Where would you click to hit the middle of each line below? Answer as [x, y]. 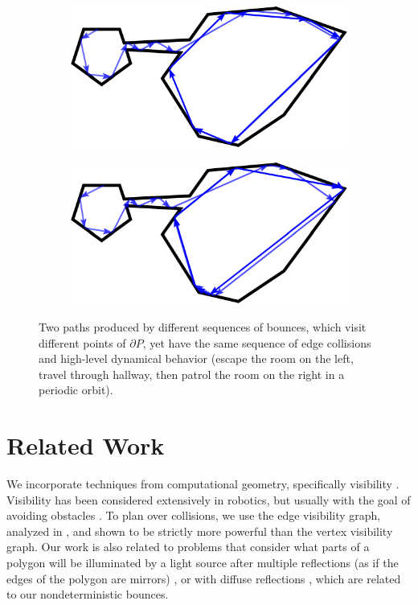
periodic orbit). [76, 390]
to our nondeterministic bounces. [88, 594]
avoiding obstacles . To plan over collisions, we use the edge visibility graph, [194, 515]
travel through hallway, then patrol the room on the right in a [192, 374]
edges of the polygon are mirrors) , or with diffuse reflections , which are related [204, 578]
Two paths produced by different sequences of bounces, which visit [203, 326]
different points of [82, 342]
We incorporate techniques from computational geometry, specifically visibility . [203, 484]
